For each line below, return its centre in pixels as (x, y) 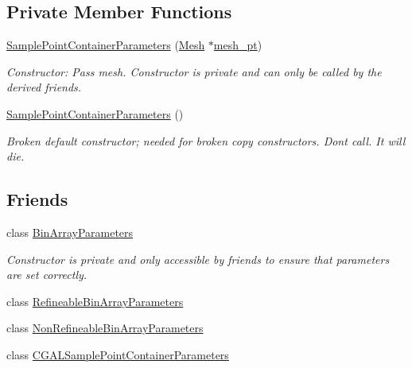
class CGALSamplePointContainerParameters (118, 354)
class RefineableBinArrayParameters (95, 301)
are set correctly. (47, 275)
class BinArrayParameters (70, 232)
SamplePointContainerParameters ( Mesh (106, 45)
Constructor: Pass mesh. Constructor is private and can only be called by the (194, 71)
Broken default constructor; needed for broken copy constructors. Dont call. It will (206, 140)
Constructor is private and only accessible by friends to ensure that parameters (198, 259)
